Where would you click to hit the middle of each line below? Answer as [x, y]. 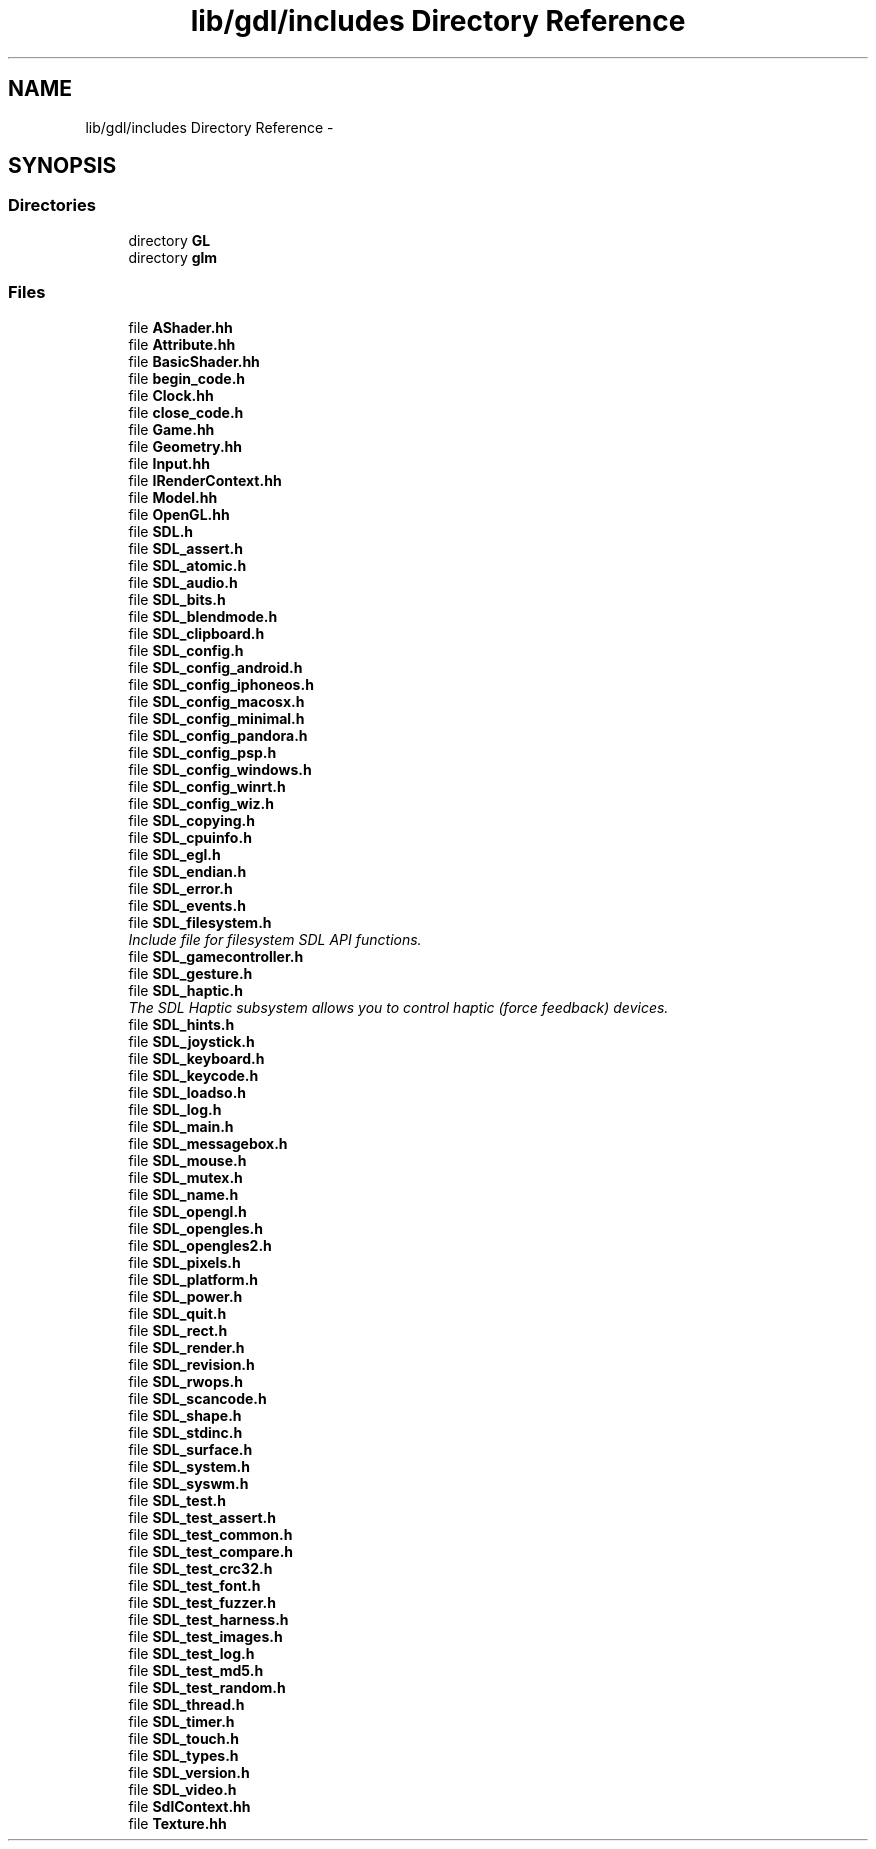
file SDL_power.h [185, 1296]
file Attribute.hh [182, 344]
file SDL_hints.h [181, 1024]
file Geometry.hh [185, 446]
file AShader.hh [180, 327]
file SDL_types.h [183, 1755]
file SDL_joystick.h [191, 1041]
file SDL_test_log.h [191, 1653]
